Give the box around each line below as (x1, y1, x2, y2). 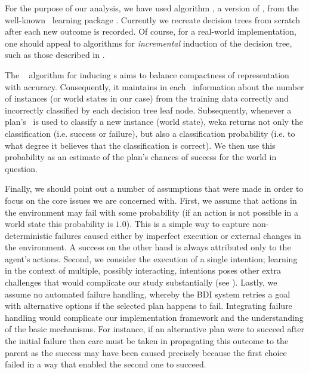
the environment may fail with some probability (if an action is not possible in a (5, 206, 298, 218)
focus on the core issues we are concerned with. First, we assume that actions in (5, 194, 297, 206)
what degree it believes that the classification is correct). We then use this (5, 139, 276, 151)
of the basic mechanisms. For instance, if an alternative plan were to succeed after (5, 323, 304, 335)
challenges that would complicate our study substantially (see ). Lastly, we (5, 276, 277, 289)
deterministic (5, 229, 52, 241)
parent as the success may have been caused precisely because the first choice (5, 346, 287, 358)
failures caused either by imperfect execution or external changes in (55, 229, 301, 241)
